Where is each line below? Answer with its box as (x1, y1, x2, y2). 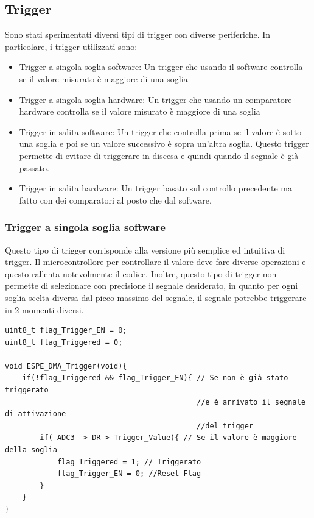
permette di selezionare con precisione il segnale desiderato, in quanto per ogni (5, 279, 298, 292)
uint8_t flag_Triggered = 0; (5, 338, 123, 347)
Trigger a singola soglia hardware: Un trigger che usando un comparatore (19, 93, 292, 105)
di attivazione (5, 410, 66, 419)
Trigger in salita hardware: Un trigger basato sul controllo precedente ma (19, 182, 292, 194)
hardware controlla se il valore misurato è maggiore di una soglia (19, 105, 260, 118)
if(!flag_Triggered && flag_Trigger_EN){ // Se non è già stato (22, 374, 288, 383)
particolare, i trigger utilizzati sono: (5, 40, 138, 52)
